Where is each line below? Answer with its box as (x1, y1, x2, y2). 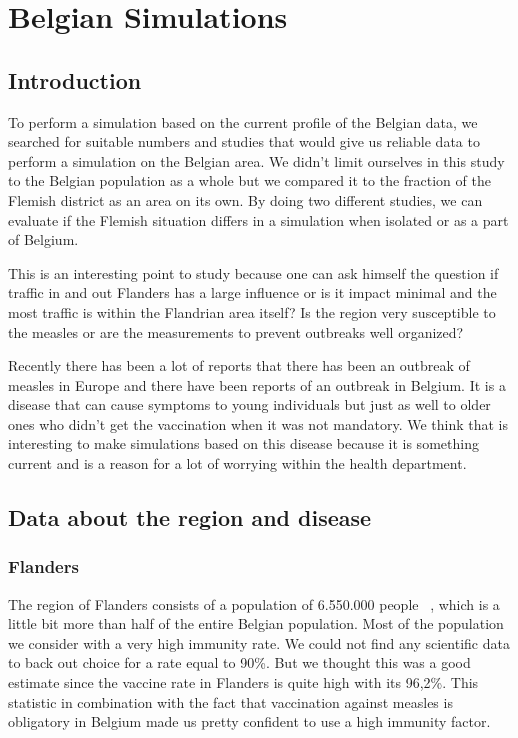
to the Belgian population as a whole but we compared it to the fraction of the (8, 170, 491, 191)
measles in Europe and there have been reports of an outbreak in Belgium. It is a (8, 374, 506, 395)
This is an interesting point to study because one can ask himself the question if (8, 262, 499, 283)
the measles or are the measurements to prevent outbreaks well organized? (8, 321, 464, 342)
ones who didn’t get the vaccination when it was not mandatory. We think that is (8, 413, 509, 434)
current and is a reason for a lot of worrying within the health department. (8, 453, 467, 474)
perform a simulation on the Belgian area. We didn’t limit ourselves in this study (8, 150, 505, 171)
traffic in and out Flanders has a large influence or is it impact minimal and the (8, 282, 497, 303)
